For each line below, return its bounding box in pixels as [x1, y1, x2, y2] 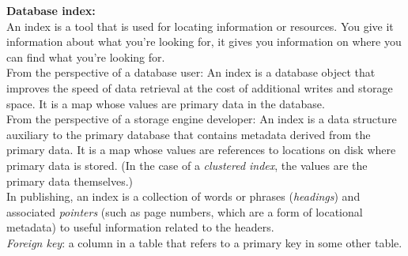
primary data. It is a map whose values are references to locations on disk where [6, 141, 396, 158]
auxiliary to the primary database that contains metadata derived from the [6, 126, 371, 142]
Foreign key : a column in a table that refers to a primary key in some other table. [6, 234, 402, 250]
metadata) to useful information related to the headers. [6, 219, 274, 235]
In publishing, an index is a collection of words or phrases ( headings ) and [6, 188, 361, 205]
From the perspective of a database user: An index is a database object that [6, 64, 376, 81]
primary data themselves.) [6, 172, 134, 189]
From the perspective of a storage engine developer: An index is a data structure [6, 111, 397, 127]
